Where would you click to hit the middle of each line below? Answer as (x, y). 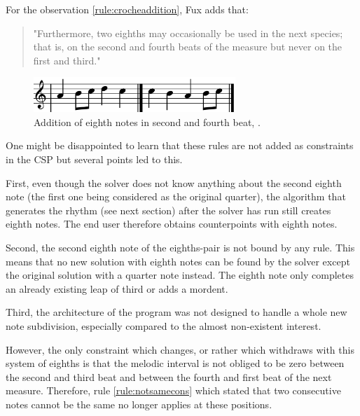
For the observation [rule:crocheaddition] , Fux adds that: (127, 9)
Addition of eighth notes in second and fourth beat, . (147, 122)
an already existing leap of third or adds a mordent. (117, 288)
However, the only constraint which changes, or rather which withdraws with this (180, 349)
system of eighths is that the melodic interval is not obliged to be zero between (175, 363)
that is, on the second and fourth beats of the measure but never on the (188, 47)
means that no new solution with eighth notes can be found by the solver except (178, 261)
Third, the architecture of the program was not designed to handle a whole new (176, 312)
